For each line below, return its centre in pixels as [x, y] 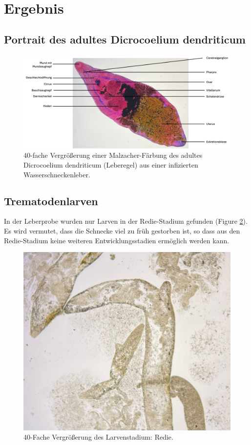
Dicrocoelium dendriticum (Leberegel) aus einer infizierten [111, 165]
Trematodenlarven [51, 201]
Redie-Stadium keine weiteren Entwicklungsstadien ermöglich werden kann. [117, 240]
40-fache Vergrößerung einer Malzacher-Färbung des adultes [113, 155]
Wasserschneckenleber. [57, 174]
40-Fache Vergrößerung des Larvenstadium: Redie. [98, 437]
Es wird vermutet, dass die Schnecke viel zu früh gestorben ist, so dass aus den [122, 231]
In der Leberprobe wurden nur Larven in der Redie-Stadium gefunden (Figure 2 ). [126, 221]
